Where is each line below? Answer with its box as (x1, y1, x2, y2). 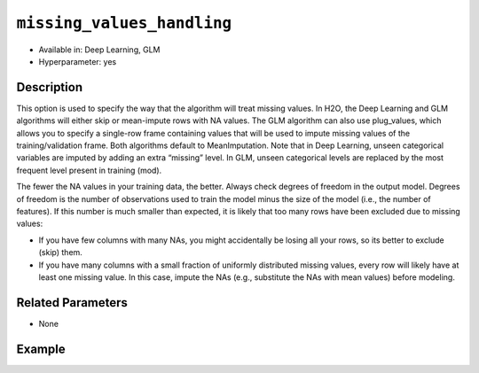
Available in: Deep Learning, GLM (38, 44, 161, 55)
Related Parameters (16, 295, 129, 310)
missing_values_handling (16, 13, 232, 33)
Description (16, 80, 83, 95)
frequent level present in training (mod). (16, 165, 162, 175)
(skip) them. (38, 247, 83, 258)
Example (16, 341, 66, 356)
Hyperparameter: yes (38, 56, 117, 66)
